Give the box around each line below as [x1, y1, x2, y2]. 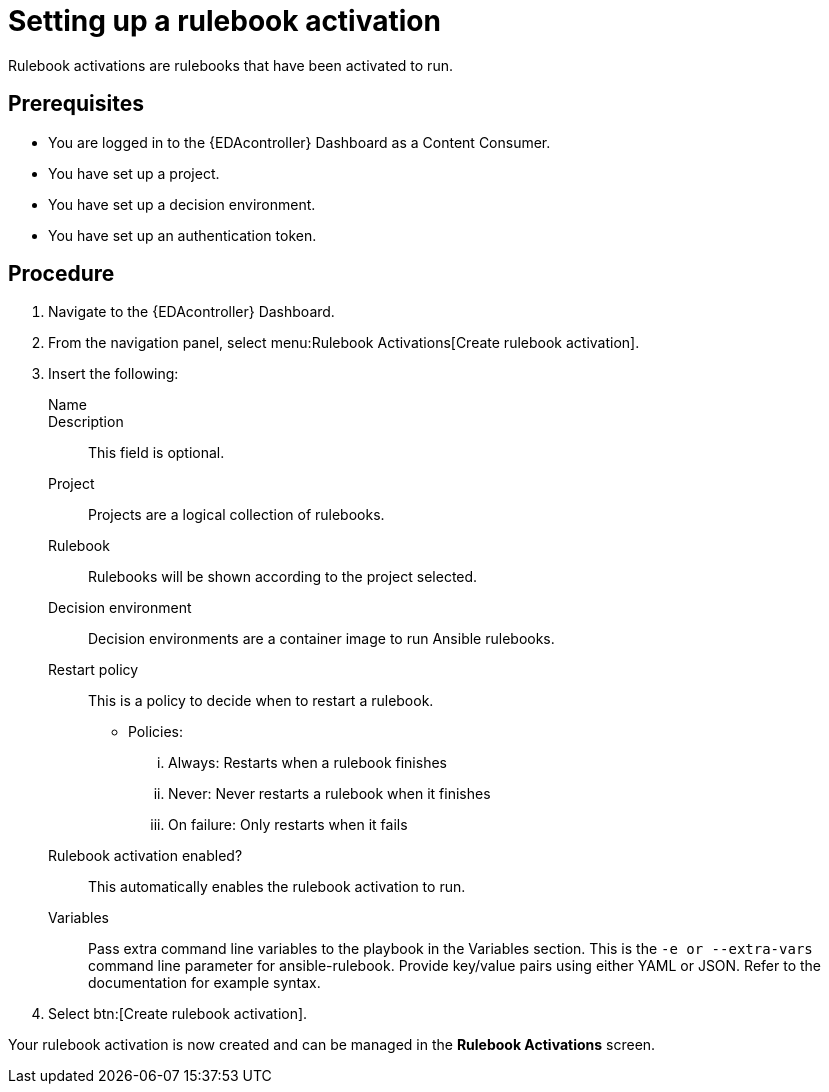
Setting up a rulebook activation [8, 4, 441, 38]
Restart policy [48, 661, 139, 679]
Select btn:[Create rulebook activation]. [48, 1005, 308, 1023]
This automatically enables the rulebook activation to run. [88, 878, 466, 896]
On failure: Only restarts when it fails [168, 816, 408, 834]
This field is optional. [88, 444, 225, 462]
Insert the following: [48, 365, 179, 383]
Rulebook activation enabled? [48, 847, 243, 865]
